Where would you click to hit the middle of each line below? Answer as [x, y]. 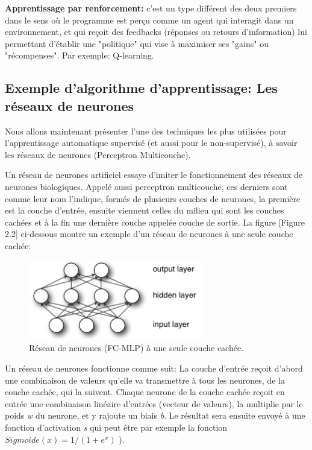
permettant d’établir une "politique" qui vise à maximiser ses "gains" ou [137, 43]
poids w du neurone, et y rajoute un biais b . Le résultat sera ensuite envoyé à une [155, 415]
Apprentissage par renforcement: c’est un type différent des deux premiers [151, 8]
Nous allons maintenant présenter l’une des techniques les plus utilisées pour [146, 131]
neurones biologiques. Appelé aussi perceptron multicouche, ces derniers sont [146, 186]
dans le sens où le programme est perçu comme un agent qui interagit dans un [149, 20]
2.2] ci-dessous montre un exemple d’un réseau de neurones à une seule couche [149, 234]
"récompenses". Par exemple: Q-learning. [80, 55]
